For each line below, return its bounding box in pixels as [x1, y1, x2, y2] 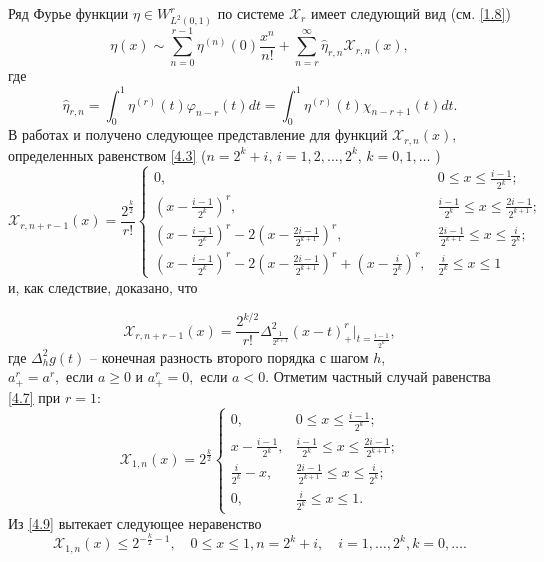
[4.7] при [8, 386, 61, 407]
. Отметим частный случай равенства [265, 366, 491, 387]
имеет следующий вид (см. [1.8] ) [310, 3, 511, 23]
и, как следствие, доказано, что [8, 276, 198, 297]
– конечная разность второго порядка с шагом [90, 346, 369, 367]
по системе [217, 3, 285, 23]
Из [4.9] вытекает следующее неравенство [8, 512, 262, 533]
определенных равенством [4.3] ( [8, 144, 207, 165]
